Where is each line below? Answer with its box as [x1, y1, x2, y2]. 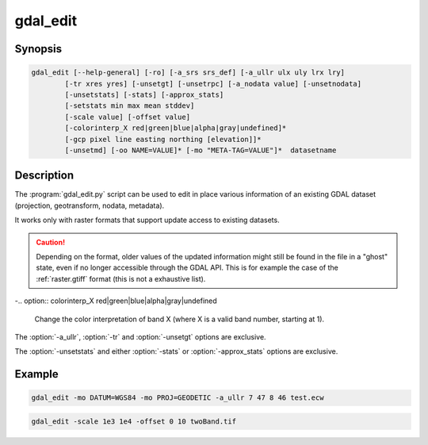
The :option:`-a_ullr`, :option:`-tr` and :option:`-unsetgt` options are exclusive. [14, 332, 266, 341]
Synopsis [14, 42, 63, 56]
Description [14, 169, 75, 182]
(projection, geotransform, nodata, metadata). [14, 201, 165, 210]
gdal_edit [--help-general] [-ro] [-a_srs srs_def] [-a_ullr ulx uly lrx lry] [31, 68, 345, 77]
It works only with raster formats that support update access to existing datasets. [14, 215, 281, 225]
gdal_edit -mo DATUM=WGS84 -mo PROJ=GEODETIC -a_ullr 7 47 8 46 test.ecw [31, 393, 324, 402]
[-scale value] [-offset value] [64, 112, 190, 121]
